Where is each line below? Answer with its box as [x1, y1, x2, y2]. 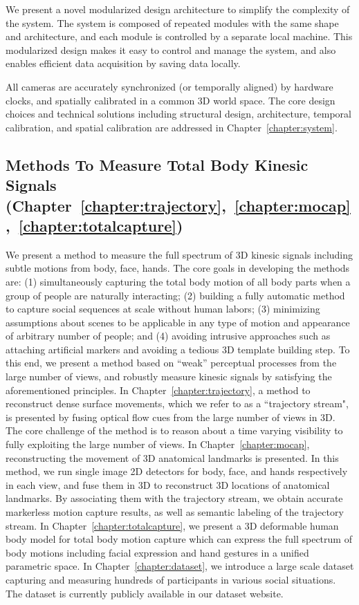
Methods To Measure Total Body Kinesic [6, 153, 309, 175]
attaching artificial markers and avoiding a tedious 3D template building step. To [6, 342, 350, 356]
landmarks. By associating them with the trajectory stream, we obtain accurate [6, 491, 343, 505]
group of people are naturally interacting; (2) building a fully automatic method [6, 288, 345, 302]
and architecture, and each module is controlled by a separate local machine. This [6, 29, 353, 44]
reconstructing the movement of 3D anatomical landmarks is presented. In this [6, 450, 339, 465]
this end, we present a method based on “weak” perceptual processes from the [6, 355, 337, 370]
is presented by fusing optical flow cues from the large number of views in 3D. [6, 409, 335, 424]
